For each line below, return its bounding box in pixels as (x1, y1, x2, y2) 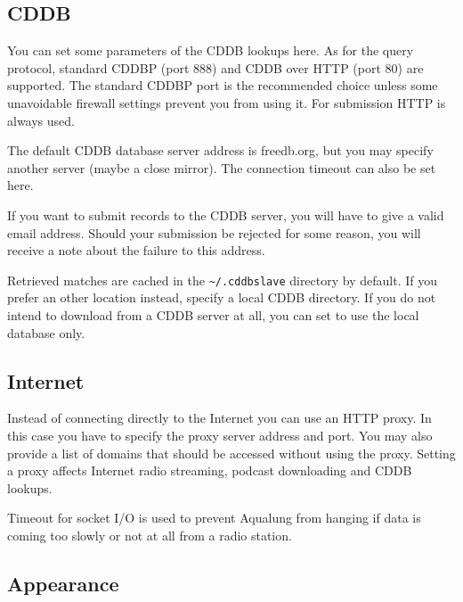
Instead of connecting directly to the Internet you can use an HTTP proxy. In (7, 408, 432, 427)
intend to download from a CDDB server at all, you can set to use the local (7, 305, 419, 324)
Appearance (7, 569, 119, 597)
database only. (7, 323, 85, 342)
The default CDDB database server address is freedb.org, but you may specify (7, 141, 434, 160)
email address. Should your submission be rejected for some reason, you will (7, 223, 421, 242)
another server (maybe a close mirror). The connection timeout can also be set (7, 158, 436, 177)
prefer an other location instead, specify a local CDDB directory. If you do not (7, 288, 436, 307)
